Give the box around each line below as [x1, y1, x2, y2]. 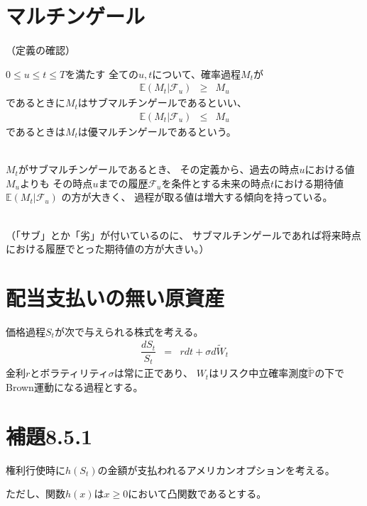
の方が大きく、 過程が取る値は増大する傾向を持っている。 [61, 189, 333, 204]
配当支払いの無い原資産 [6, 282, 225, 312]
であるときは [6, 123, 65, 138]
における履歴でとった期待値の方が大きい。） [6, 241, 209, 256]
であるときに [6, 95, 65, 110]
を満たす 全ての [65, 66, 138, 81]
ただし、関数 [6, 486, 65, 501]
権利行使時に [6, 462, 65, 477]
